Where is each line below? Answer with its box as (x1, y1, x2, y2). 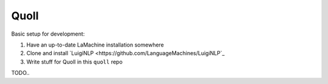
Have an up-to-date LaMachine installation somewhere (26, 41, 164, 48)
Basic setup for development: (11, 30, 85, 37)
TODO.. (11, 69, 30, 77)
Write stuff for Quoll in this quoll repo (26, 58, 123, 65)
